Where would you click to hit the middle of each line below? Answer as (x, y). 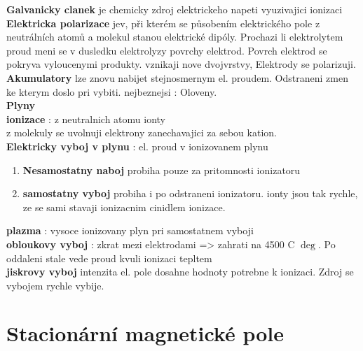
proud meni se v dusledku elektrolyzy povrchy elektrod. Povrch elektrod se (167, 50)
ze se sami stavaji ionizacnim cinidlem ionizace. (124, 207)
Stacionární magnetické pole (145, 333)
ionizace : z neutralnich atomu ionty (86, 119)
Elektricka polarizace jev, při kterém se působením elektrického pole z (163, 23)
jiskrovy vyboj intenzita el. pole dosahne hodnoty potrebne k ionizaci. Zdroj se (180, 272)
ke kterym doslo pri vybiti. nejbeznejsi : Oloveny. (112, 91)
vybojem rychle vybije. (55, 285)
